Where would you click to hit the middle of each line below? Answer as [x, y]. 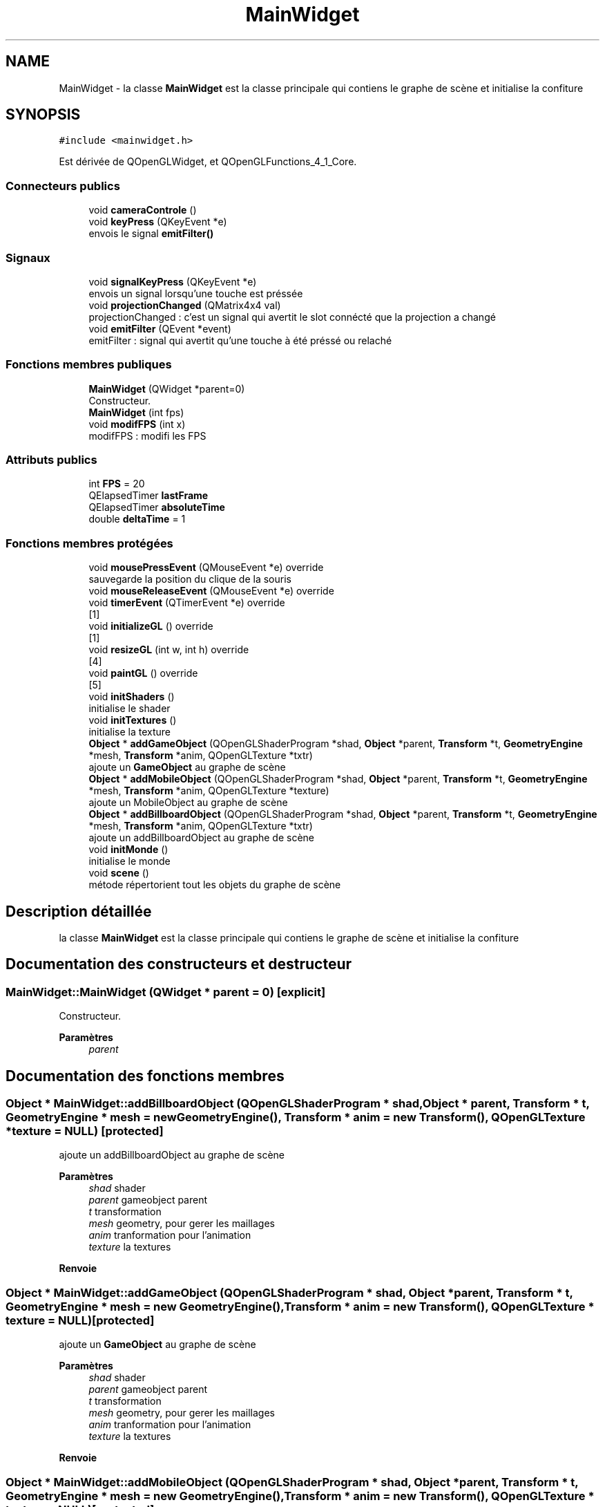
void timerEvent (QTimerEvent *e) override [187, 603]
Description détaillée [79, 911]
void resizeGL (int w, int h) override [169, 650]
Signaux [28, 258]
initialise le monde [129, 861]
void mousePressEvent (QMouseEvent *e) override [206, 568]
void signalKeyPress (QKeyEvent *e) [173, 281]
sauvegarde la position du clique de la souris [190, 579]
